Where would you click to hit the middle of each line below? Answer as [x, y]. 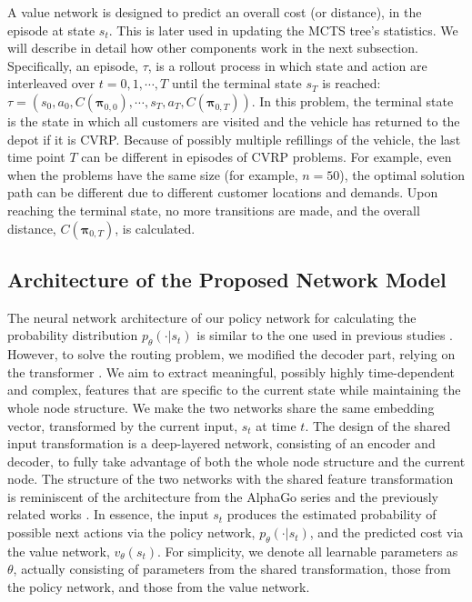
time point [36, 157]
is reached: [351, 83]
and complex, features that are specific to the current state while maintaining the [234, 390]
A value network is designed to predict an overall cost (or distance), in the [215, 12]
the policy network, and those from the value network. [159, 587]
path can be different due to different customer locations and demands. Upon [223, 192]
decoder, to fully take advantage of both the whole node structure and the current [236, 461]
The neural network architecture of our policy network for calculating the [212, 317]
